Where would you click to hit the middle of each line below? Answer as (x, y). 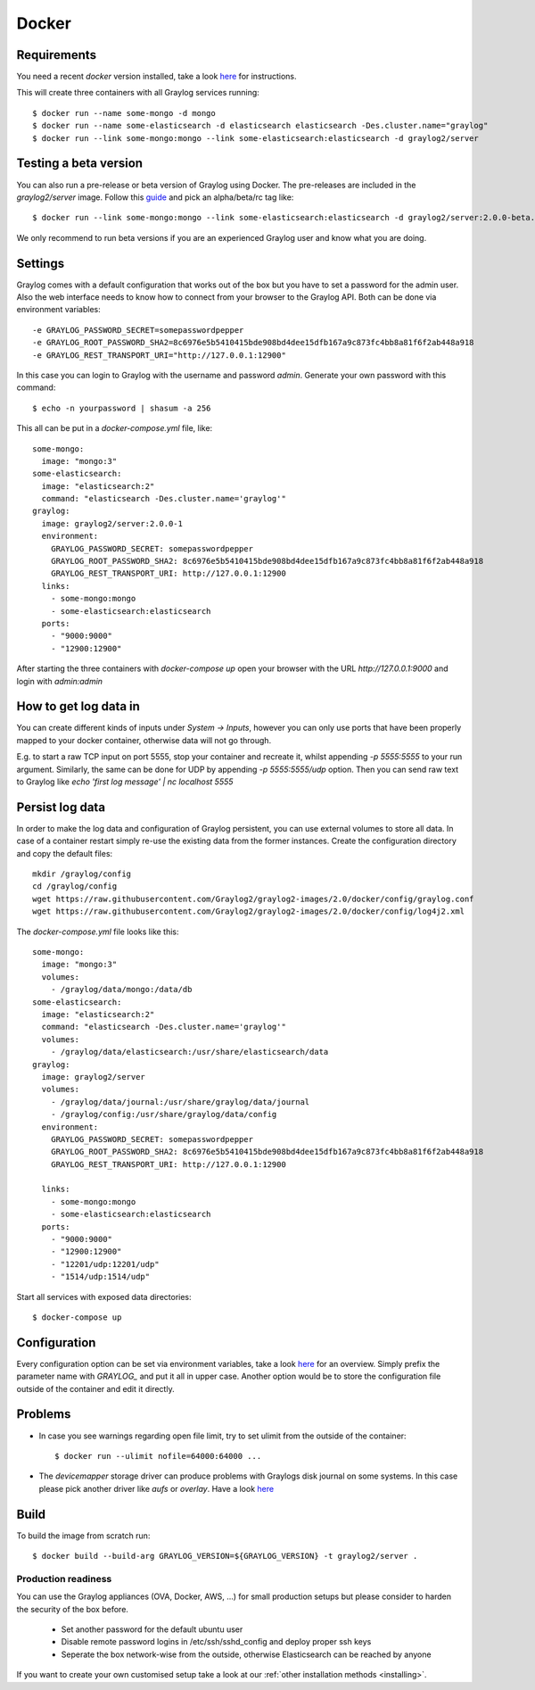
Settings (41, 263)
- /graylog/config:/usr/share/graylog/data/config (164, 1114)
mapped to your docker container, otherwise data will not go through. (144, 740)
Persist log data (61, 807)
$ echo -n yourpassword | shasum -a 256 (122, 408)
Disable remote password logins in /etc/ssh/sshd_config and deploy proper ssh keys (216, 1642)
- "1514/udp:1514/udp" (100, 1277)
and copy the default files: (65, 853)
